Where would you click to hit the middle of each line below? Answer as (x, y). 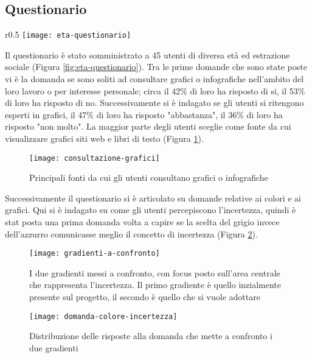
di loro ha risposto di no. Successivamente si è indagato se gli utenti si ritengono (154, 103)
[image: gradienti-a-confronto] (95, 254)
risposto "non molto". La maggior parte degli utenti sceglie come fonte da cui (148, 126)
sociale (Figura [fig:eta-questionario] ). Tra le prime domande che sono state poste (156, 67)
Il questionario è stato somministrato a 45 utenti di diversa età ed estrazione (147, 54)
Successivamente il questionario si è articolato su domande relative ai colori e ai (153, 198)
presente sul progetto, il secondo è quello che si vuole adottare (145, 297)
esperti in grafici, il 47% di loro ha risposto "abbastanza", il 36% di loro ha (144, 114)
